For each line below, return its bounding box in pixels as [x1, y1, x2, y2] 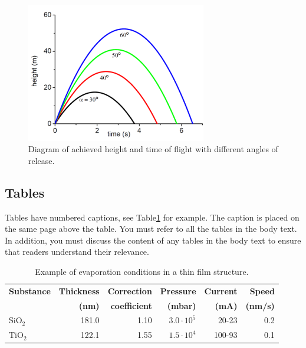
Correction [107, 284, 152, 297]
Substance [9, 284, 51, 297]
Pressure [160, 284, 196, 297]
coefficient [110, 299, 152, 311]
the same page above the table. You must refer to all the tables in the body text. [5, 222, 297, 235]
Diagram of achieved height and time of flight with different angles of [28, 143, 278, 155]
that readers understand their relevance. [5, 245, 149, 258]
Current [204, 284, 238, 297]
